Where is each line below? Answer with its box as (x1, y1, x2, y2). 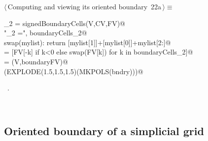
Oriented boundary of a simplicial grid (4, 123, 204, 138)
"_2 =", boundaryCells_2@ (4, 28, 87, 38)
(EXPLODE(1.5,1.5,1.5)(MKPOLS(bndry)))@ (4, 66, 143, 76)
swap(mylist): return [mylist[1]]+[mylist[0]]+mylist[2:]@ (4, 37, 171, 47)
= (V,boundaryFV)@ (4, 56, 68, 66)
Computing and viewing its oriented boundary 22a (7, 1, 162, 11)
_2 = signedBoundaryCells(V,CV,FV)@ (4, 18, 125, 28)
